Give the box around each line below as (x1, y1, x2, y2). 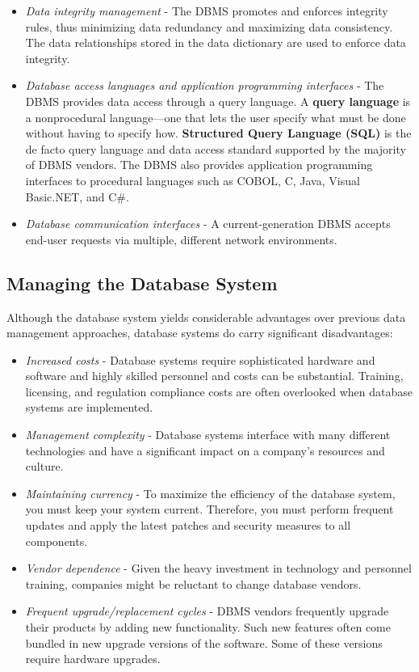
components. (25, 532, 88, 549)
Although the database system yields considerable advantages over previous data (6, 308, 406, 325)
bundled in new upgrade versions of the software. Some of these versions (25, 634, 383, 651)
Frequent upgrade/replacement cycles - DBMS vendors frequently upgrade (25, 602, 389, 619)
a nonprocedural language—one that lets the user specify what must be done (25, 108, 406, 125)
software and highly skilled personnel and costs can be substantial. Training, (25, 367, 404, 384)
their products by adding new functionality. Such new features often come (25, 619, 391, 636)
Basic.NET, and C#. (25, 188, 129, 205)
